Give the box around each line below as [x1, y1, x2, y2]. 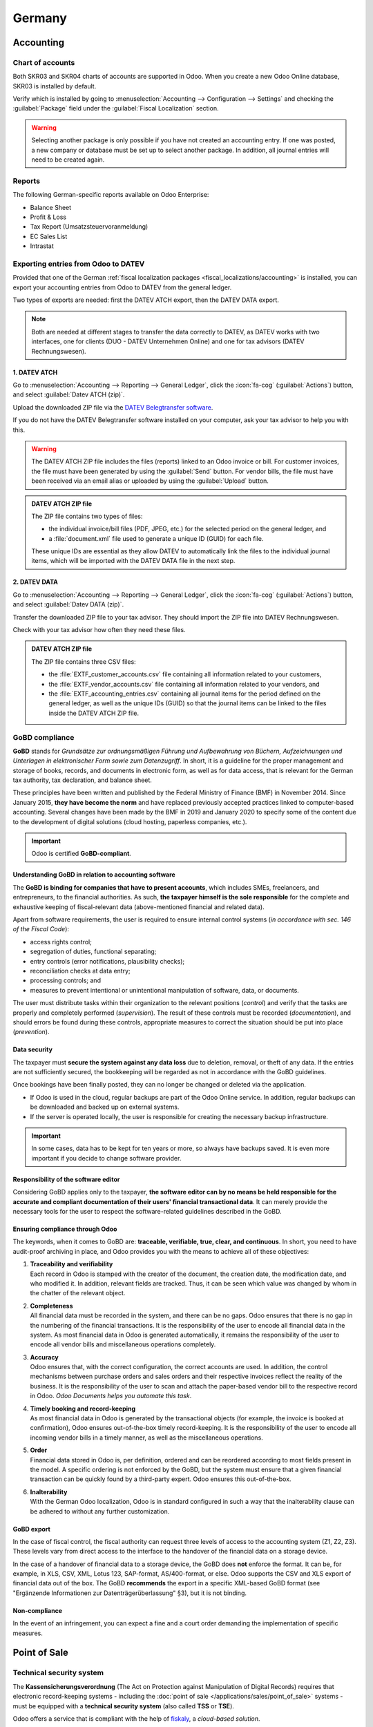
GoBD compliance [12, 732, 75, 742]
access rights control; [30, 937, 93, 946]
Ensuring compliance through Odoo [12, 1225, 117, 1233]
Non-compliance [12, 1606, 62, 1614]
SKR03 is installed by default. [12, 82, 97, 90]
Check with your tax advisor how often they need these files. [12, 626, 186, 634]
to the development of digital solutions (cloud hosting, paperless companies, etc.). [12, 817, 247, 826]
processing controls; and [30, 976, 102, 984]
